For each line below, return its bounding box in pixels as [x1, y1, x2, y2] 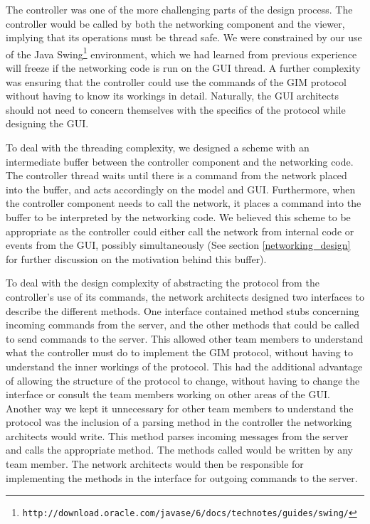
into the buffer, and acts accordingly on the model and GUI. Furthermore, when [6, 181, 356, 196]
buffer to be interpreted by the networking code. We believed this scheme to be [6, 209, 351, 224]
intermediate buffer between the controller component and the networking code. [6, 154, 354, 169]
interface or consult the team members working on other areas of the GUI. [6, 387, 330, 402]
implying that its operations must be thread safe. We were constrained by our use [6, 30, 362, 45]
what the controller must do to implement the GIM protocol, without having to [6, 345, 353, 360]
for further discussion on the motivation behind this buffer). [6, 251, 267, 266]
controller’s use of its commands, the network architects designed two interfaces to [6, 289, 364, 304]
